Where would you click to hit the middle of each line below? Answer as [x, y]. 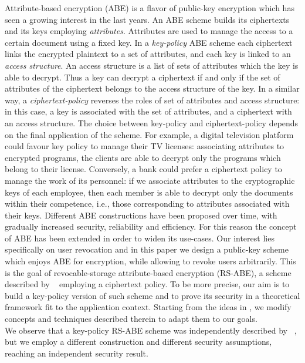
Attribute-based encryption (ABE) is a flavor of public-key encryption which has [150, 8]
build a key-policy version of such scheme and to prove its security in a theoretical [152, 295]
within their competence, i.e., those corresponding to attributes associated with [147, 204]
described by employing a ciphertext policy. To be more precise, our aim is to [147, 284]
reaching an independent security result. [77, 353]
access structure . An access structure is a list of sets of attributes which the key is [152, 65]
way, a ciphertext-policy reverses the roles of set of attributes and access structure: [152, 100]
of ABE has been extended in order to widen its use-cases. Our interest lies [140, 238]
